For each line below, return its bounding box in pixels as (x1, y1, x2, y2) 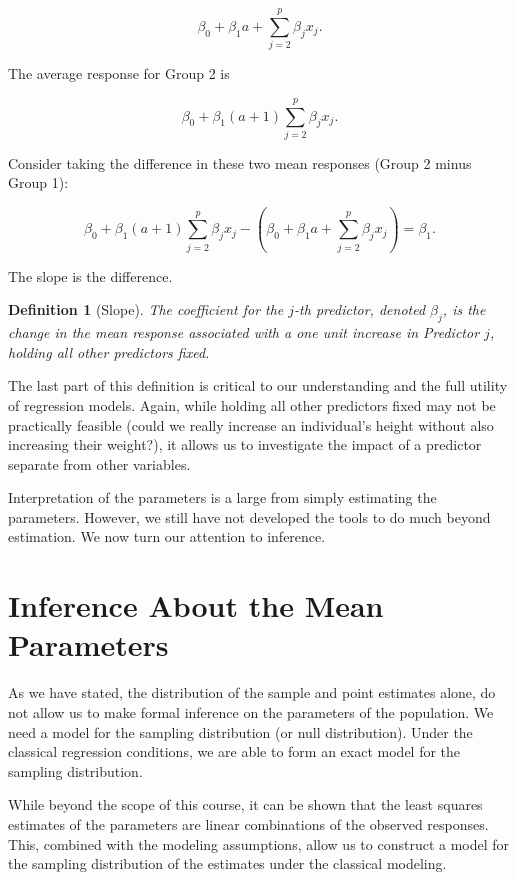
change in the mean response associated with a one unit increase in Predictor (8, 322, 480, 343)
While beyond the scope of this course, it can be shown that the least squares (8, 794, 483, 815)
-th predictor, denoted (294, 299, 426, 320)
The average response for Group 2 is (8, 63, 230, 84)
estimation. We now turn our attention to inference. (8, 526, 326, 547)
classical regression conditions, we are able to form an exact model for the (8, 741, 461, 762)
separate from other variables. (8, 453, 191, 474)
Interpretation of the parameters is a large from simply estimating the (8, 487, 437, 508)
